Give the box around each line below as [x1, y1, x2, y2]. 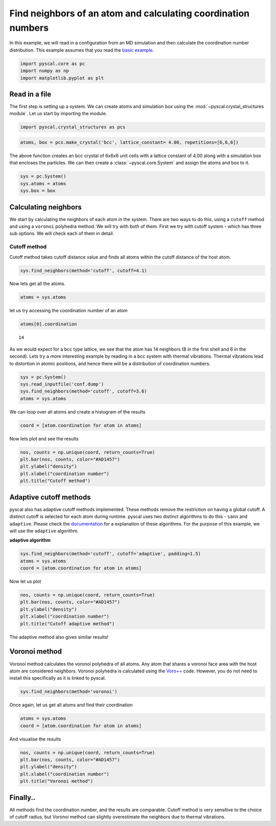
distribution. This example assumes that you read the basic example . [9, 47, 154, 53]
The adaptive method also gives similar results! [9, 634, 109, 640]
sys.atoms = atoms [20, 181, 66, 186]
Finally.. [9, 793, 36, 802]
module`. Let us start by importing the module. [9, 111, 107, 117]
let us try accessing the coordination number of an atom [9, 308, 128, 314]
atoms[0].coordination [20, 321, 77, 327]
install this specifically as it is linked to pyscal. [9, 675, 106, 681]
